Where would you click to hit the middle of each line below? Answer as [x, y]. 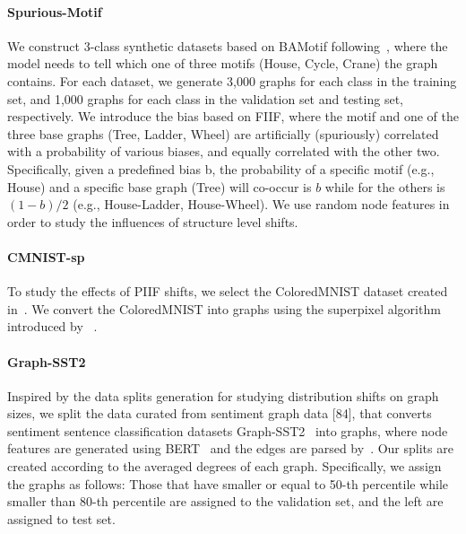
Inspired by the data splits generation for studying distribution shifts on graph [223, 395]
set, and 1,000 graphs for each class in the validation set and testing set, [205, 98]
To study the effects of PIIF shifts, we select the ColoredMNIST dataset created [228, 291]
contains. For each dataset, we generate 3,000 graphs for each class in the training [232, 80]
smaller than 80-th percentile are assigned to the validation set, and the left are [225, 501]
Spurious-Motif [55, 11]
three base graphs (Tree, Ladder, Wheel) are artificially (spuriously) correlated [223, 133]
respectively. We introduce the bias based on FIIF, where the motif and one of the [233, 116]
